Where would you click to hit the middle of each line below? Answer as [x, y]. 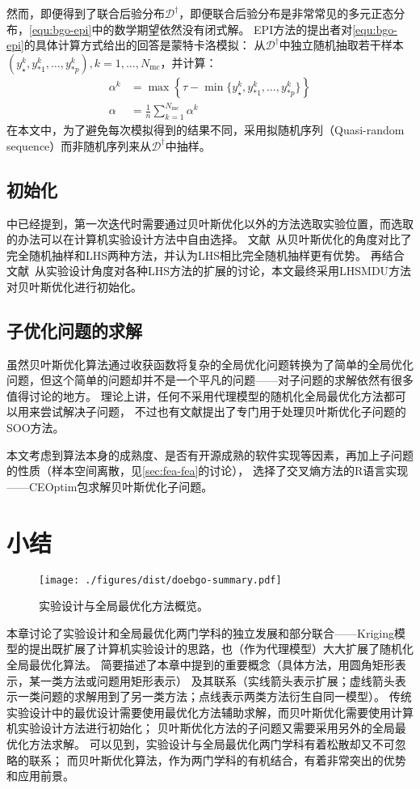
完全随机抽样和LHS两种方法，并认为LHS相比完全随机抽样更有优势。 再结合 [206, 255]
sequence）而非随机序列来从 [79, 145]
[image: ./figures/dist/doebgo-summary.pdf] [160, 580]
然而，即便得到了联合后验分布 [86, 13]
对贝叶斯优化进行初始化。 [74, 286]
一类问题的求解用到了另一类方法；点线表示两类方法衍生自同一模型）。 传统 [214, 696]
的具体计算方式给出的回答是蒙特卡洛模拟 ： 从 [145, 45]
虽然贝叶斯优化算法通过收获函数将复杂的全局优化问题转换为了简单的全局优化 [210, 364]
